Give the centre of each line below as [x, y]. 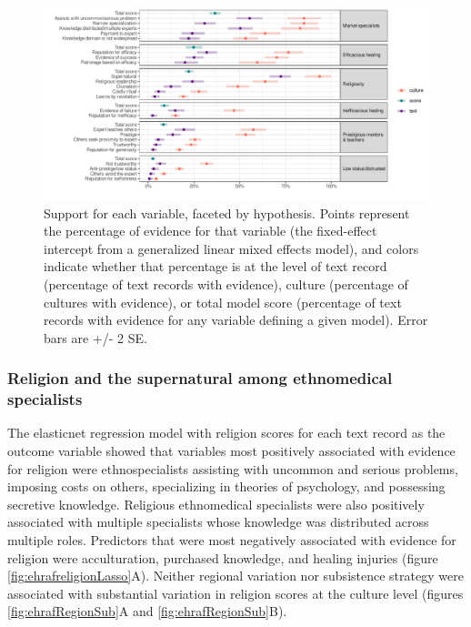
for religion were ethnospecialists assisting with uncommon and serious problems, [233, 468]
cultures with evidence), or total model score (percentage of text [223, 302]
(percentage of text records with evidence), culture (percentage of [226, 283]
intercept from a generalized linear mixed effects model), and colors [231, 248]
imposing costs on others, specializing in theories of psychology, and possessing [226, 486]
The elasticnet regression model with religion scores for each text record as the [226, 433]
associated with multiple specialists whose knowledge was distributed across [218, 522]
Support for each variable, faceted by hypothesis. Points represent [227, 212]
